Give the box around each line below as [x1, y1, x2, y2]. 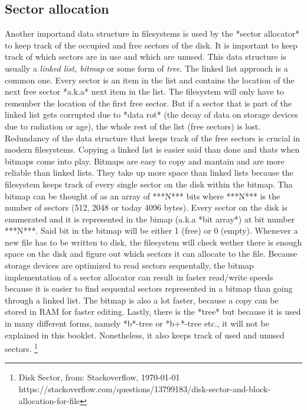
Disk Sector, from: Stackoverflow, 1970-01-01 [18, 371, 180, 383]
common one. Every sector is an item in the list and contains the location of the [5, 73, 295, 86]
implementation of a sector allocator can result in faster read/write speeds [5, 270, 273, 283]
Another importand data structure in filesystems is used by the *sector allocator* [5, 27, 300, 40]
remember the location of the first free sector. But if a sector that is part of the [5, 96, 292, 109]
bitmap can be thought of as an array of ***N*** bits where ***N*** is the [5, 189, 280, 202]
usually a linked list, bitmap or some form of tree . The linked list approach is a [5, 62, 288, 74]
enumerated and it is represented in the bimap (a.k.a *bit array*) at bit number [5, 212, 295, 225]
